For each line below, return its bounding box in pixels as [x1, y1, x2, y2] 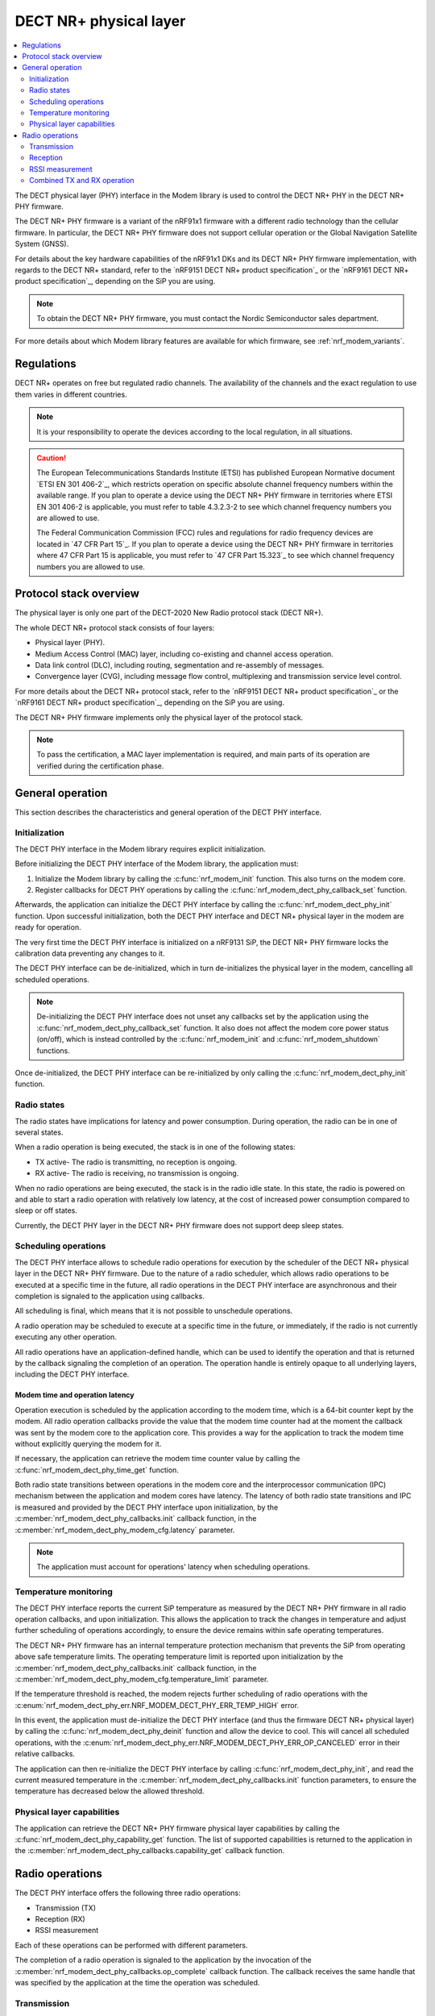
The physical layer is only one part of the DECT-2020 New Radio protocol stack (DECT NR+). [14, 608, 324, 618]
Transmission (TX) [35, 1903, 97, 1913]
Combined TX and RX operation [29, 176, 135, 185]
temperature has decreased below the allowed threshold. [14, 1786, 205, 1796]
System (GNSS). [14, 239, 69, 249]
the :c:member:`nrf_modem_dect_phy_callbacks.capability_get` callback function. [14, 1846, 285, 1856]
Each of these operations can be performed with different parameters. [14, 1940, 249, 1950]
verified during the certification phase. [36, 760, 164, 770]
